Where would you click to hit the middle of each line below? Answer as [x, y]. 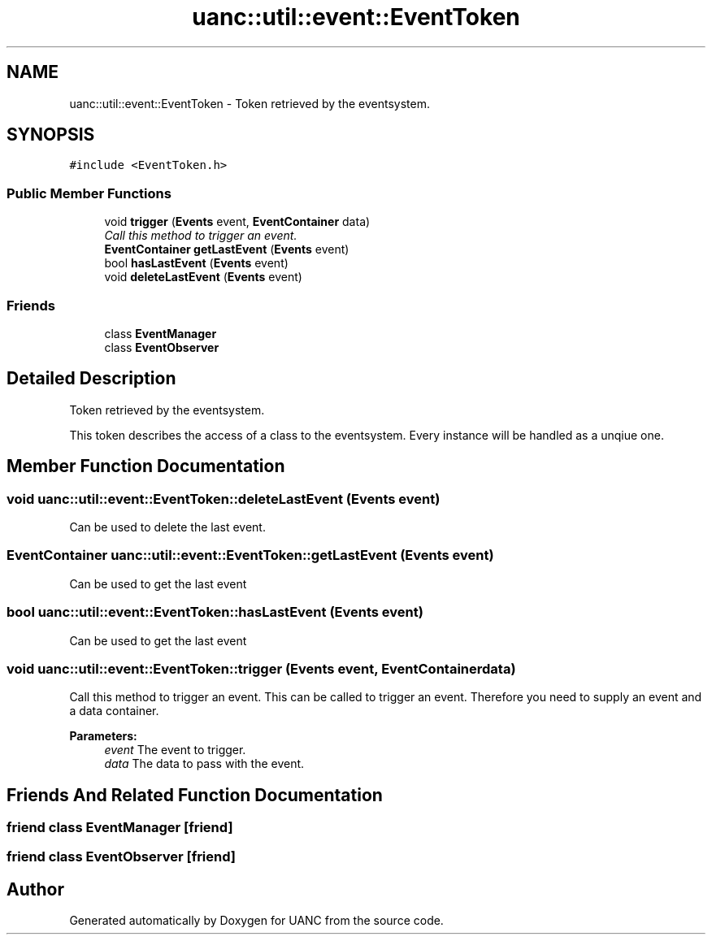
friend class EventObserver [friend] [122, 857]
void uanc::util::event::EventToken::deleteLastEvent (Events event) [224, 499]
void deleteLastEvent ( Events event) [203, 277]
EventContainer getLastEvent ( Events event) [227, 249]
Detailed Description [91, 379]
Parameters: [103, 736]
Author [35, 889]
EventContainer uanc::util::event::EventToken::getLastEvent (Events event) [250, 555]
